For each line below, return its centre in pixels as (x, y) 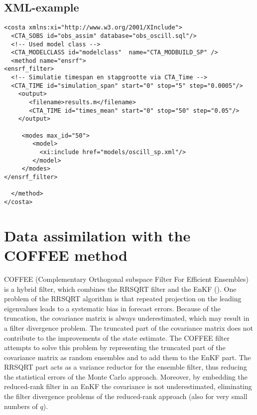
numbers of (21, 406)
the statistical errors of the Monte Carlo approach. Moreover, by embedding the (126, 376)
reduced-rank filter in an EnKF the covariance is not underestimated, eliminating (128, 386)
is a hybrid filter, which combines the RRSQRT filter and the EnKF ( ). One (120, 289)
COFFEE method (66, 255)
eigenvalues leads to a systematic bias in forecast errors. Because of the (112, 308)
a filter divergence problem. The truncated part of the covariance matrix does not (129, 327)
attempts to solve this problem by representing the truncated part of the (115, 347)
